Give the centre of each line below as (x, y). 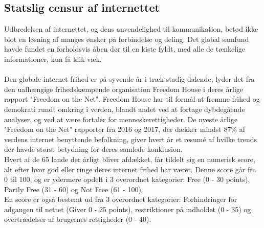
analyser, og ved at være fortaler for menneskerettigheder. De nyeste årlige (121, 119)
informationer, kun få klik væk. (53, 59)
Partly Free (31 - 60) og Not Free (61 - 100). (74, 189)
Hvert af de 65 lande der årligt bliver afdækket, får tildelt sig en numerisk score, (130, 159)
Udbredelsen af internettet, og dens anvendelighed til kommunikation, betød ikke (131, 29)
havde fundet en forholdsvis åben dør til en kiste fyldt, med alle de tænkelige (125, 49)
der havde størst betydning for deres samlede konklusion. (93, 149)
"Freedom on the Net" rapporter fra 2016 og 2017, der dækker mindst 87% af (125, 129)
